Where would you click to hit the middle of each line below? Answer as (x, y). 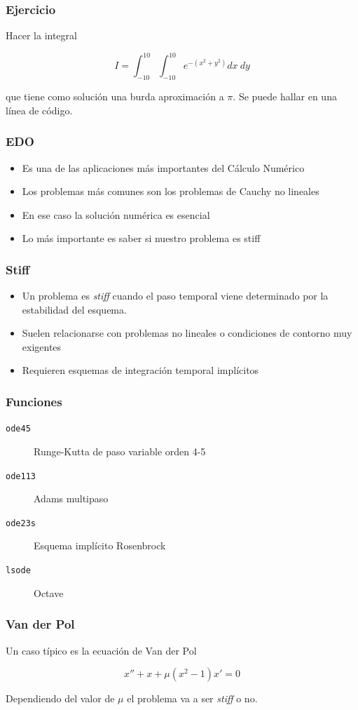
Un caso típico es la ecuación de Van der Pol (101, 650)
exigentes (42, 346)
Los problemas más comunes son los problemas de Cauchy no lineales (171, 191)
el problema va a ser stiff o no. (192, 698)
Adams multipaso (71, 498)
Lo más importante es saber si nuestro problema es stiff (141, 238)
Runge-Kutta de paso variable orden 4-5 (120, 451)
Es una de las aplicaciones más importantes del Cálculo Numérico (163, 167)
